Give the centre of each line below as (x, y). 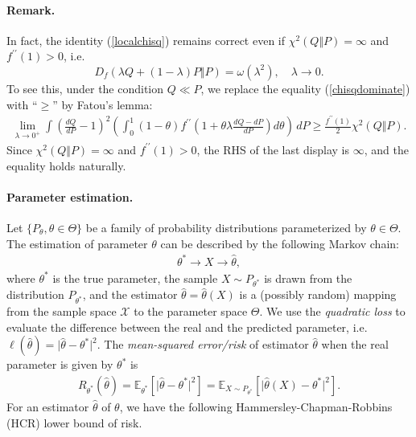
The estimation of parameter (77, 243)
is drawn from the (308, 278)
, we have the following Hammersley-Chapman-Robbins (256, 406)
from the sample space (62, 311)
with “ (22, 104)
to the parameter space (191, 311)
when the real (355, 344)
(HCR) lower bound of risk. (74, 422)
